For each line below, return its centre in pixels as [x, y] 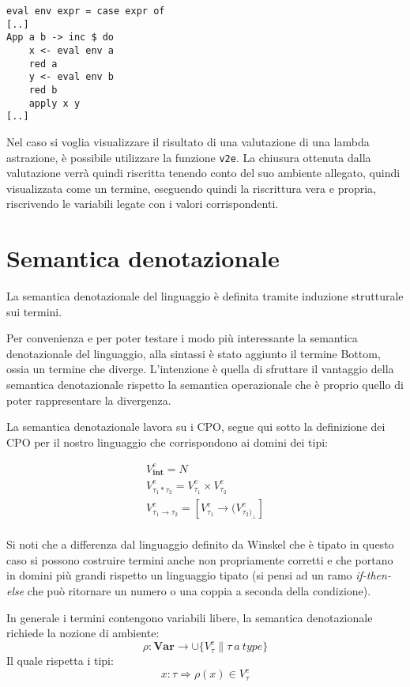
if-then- [373, 575]
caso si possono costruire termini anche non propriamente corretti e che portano [200, 559]
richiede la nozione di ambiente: [83, 633]
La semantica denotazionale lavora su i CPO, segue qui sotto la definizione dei [196, 427]
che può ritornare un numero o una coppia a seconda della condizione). [199, 590]
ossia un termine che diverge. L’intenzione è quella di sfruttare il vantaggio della [200, 369]
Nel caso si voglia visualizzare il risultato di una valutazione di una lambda [188, 141]
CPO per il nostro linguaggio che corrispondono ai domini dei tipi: [167, 442]
